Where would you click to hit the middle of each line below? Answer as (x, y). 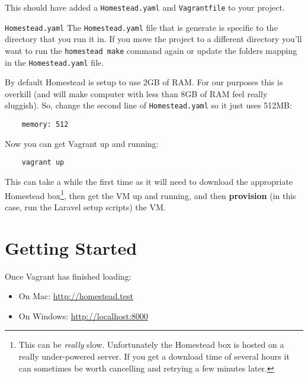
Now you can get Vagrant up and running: (82, 143)
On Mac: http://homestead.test (76, 296)
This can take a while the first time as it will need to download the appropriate (149, 181)
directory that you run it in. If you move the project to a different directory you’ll (153, 39)
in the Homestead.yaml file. (54, 62)
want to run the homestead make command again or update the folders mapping (151, 50)
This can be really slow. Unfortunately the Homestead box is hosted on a (151, 345)
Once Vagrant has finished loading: (68, 276)
